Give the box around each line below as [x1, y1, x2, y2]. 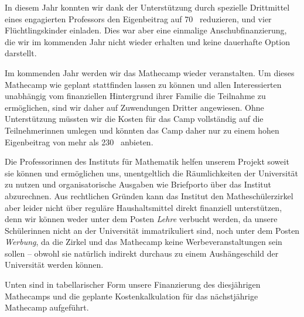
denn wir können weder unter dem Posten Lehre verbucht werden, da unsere [5, 213, 278, 225]
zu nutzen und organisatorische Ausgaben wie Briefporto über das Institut [5, 178, 272, 190]
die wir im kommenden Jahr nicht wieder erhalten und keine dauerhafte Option [5, 35, 290, 47]
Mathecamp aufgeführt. [5, 301, 89, 313]
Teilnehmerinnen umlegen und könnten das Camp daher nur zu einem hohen [5, 124, 279, 136]
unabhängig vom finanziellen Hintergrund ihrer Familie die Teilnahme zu [5, 90, 266, 102]
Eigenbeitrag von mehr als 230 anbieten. [5, 135, 153, 148]
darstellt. [5, 47, 37, 59]
